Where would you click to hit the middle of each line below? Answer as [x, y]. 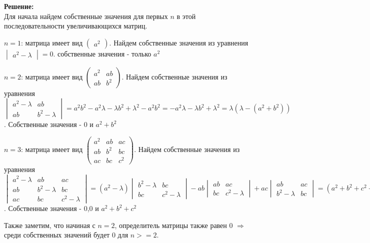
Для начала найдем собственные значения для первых [86, 16]
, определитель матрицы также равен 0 [174, 225]
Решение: [19, 6]
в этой [186, 16]
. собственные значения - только [102, 53]
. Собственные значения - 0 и [49, 124]
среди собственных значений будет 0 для [66, 235]
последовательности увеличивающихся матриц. [76, 26]
